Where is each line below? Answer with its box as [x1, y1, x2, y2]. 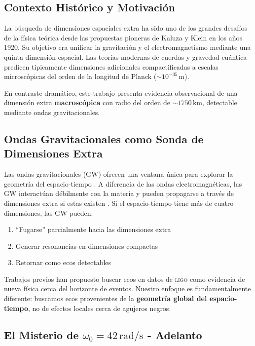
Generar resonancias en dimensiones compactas [15, 240, 158, 251]
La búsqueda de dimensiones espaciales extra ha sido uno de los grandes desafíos [4, 23, 247, 33]
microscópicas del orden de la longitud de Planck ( [4, 71, 157, 81]
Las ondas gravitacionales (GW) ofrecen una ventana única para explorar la [4, 169, 233, 179]
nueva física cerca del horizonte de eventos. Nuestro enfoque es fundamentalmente [4, 283, 251, 294]
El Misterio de [4, 327, 79, 342]
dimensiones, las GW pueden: [4, 207, 93, 218]
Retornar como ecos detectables [15, 257, 111, 268]
